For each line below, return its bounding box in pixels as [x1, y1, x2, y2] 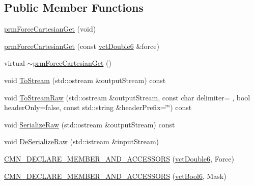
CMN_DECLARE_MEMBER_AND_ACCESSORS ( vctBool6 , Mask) [4, 170, 227, 181]
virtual [4, 58, 25, 68]
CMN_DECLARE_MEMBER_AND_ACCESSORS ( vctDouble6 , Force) [4, 153, 234, 164]
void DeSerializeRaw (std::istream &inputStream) [4, 136, 159, 147]
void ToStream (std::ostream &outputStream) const [4, 74, 166, 85]
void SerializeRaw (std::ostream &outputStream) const [4, 119, 175, 129]
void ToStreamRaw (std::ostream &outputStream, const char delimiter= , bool [4, 92, 250, 102]
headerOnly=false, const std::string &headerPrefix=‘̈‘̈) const [4, 102, 192, 113]
